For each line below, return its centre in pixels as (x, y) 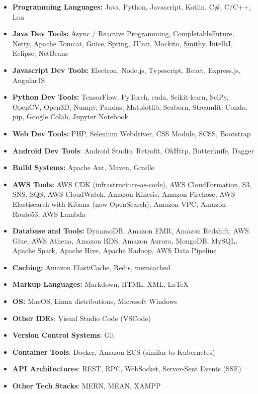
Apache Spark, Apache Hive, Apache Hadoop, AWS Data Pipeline (114, 250)
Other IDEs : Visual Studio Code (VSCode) (81, 318)
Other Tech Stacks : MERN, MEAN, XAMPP (87, 386)
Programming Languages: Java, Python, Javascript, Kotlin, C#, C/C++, (132, 7)
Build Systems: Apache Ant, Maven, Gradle (83, 167)
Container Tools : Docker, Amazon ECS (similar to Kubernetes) (114, 351)
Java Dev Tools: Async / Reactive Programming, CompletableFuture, (123, 33)
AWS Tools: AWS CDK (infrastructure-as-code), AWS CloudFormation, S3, (132, 184)
